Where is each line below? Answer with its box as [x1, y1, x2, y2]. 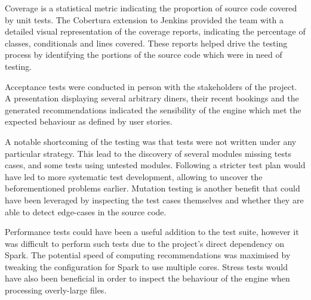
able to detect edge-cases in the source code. [5, 205, 167, 218]
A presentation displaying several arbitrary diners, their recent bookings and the [5, 92, 299, 104]
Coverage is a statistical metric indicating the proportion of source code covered [5, 2, 297, 14]
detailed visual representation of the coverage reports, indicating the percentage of [5, 25, 306, 38]
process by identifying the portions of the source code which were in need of [5, 48, 282, 61]
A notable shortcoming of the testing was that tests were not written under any [5, 135, 297, 147]
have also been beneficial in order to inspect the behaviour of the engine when [5, 272, 290, 284]
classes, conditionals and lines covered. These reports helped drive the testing [5, 36, 288, 49]
